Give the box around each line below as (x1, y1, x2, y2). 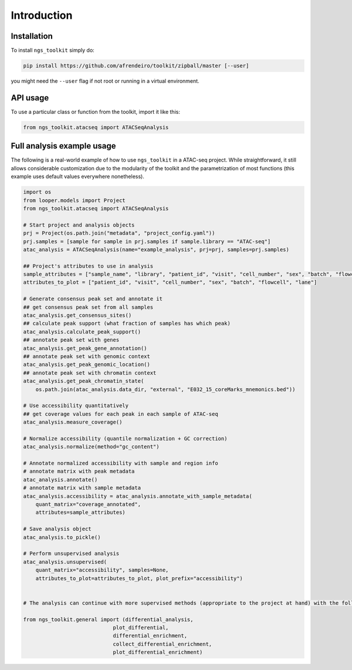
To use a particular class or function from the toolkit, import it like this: (11, 108, 180, 115)
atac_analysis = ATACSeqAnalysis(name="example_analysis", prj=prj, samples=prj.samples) (23, 246, 290, 252)
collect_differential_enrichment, (113, 641, 212, 647)
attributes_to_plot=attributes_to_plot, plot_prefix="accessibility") (35, 575, 243, 581)
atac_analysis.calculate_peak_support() (23, 328, 141, 335)
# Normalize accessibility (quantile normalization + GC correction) (23, 435, 228, 442)
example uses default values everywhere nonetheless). (11, 173, 145, 180)
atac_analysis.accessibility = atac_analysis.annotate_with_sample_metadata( (23, 493, 252, 499)
